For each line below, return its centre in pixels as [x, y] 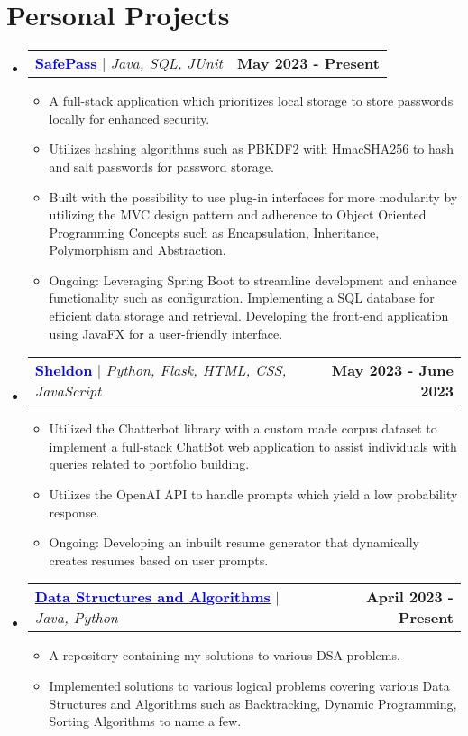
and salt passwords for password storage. [161, 166]
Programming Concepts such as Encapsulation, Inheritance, [214, 232]
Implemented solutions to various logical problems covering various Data [249, 685]
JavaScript [68, 391]
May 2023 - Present [308, 63]
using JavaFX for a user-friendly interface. [166, 333]
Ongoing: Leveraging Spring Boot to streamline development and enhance [253, 279]
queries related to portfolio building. [149, 464]
